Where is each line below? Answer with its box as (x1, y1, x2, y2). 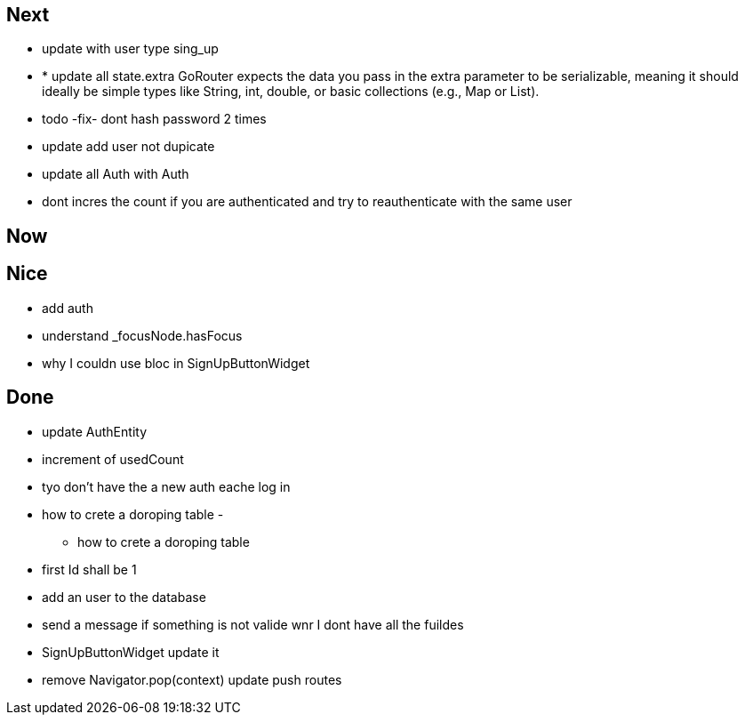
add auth (42, 300, 93, 316)
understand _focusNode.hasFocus (42, 327, 243, 343)
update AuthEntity (42, 423, 148, 439)
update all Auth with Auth (42, 166, 189, 182)
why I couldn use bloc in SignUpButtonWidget (42, 355, 310, 371)
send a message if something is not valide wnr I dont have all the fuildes (42, 616, 464, 632)
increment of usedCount (42, 451, 184, 467)
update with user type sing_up (42, 41, 219, 57)
